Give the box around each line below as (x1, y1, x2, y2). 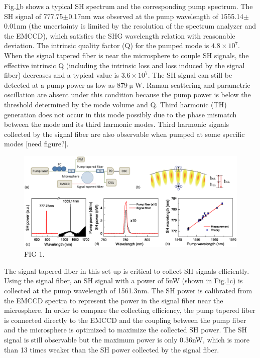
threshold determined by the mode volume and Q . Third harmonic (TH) (4, 99, 227, 109)
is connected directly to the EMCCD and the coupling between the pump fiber (4, 314, 246, 325)
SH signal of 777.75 (4, 11, 63, 21)
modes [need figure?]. (4, 138, 69, 149)
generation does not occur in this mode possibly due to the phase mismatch (4, 109, 237, 119)
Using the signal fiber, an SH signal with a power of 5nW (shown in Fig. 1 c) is (4, 275, 243, 286)
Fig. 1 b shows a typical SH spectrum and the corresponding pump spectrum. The (4, 1, 253, 11)
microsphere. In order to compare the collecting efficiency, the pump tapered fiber (4, 305, 255, 315)
